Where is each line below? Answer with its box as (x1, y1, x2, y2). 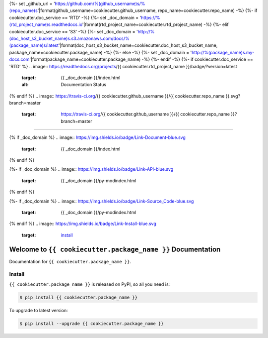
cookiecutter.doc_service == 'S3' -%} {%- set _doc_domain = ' (9, 28, 138, 34)
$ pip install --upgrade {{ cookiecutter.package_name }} (19, 321, 164, 326)
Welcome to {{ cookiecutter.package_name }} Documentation (9, 245, 221, 253)
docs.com (9, 56, 30, 62)
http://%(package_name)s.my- (191, 49, 255, 55)
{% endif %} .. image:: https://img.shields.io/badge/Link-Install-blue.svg (9, 221, 156, 226)
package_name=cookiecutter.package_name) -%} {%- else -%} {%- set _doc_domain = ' (9, 49, 192, 55)
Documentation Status (61, 82, 107, 88)
